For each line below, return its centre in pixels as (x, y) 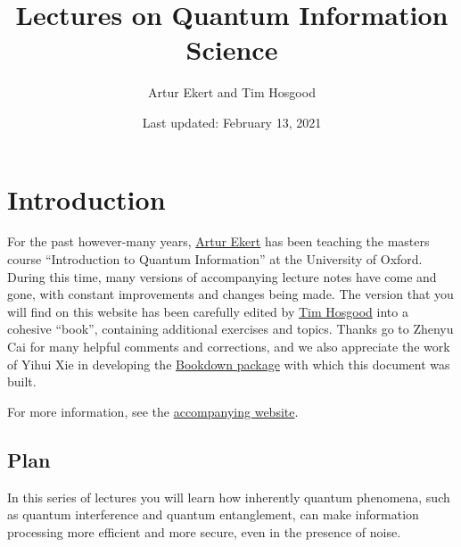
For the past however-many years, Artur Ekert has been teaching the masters (218, 241)
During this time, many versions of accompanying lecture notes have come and (222, 276)
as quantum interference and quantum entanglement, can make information (213, 514)
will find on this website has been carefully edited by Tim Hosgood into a (208, 311)
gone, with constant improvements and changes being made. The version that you (230, 294)
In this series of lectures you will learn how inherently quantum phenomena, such (229, 497)
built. (22, 381)
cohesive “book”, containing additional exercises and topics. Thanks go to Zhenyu (230, 329)
